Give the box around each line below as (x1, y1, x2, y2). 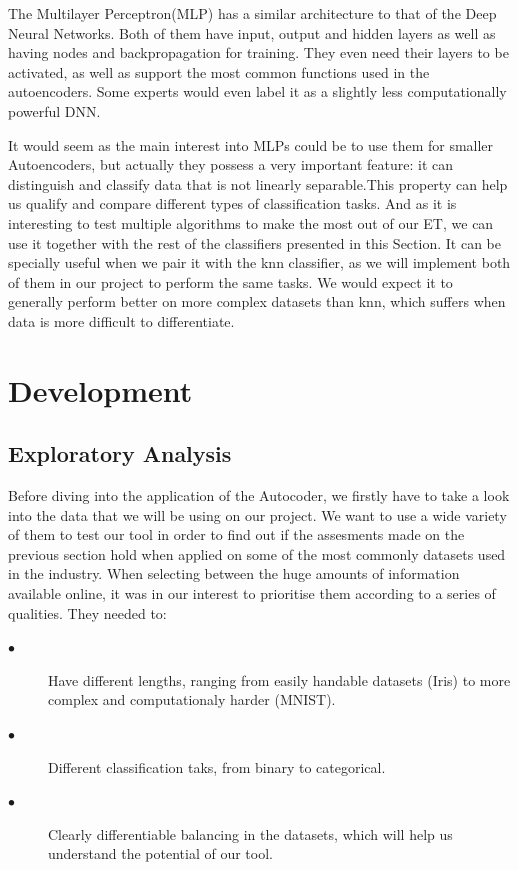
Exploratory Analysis (8, 438, 232, 469)
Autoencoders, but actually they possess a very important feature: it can (8, 154, 454, 175)
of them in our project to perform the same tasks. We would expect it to (8, 271, 453, 292)
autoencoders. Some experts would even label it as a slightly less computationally (8, 81, 507, 102)
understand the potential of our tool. (48, 843, 273, 864)
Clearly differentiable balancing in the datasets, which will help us (48, 823, 453, 844)
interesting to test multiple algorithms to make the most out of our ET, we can (8, 212, 494, 233)
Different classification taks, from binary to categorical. (48, 756, 386, 777)
